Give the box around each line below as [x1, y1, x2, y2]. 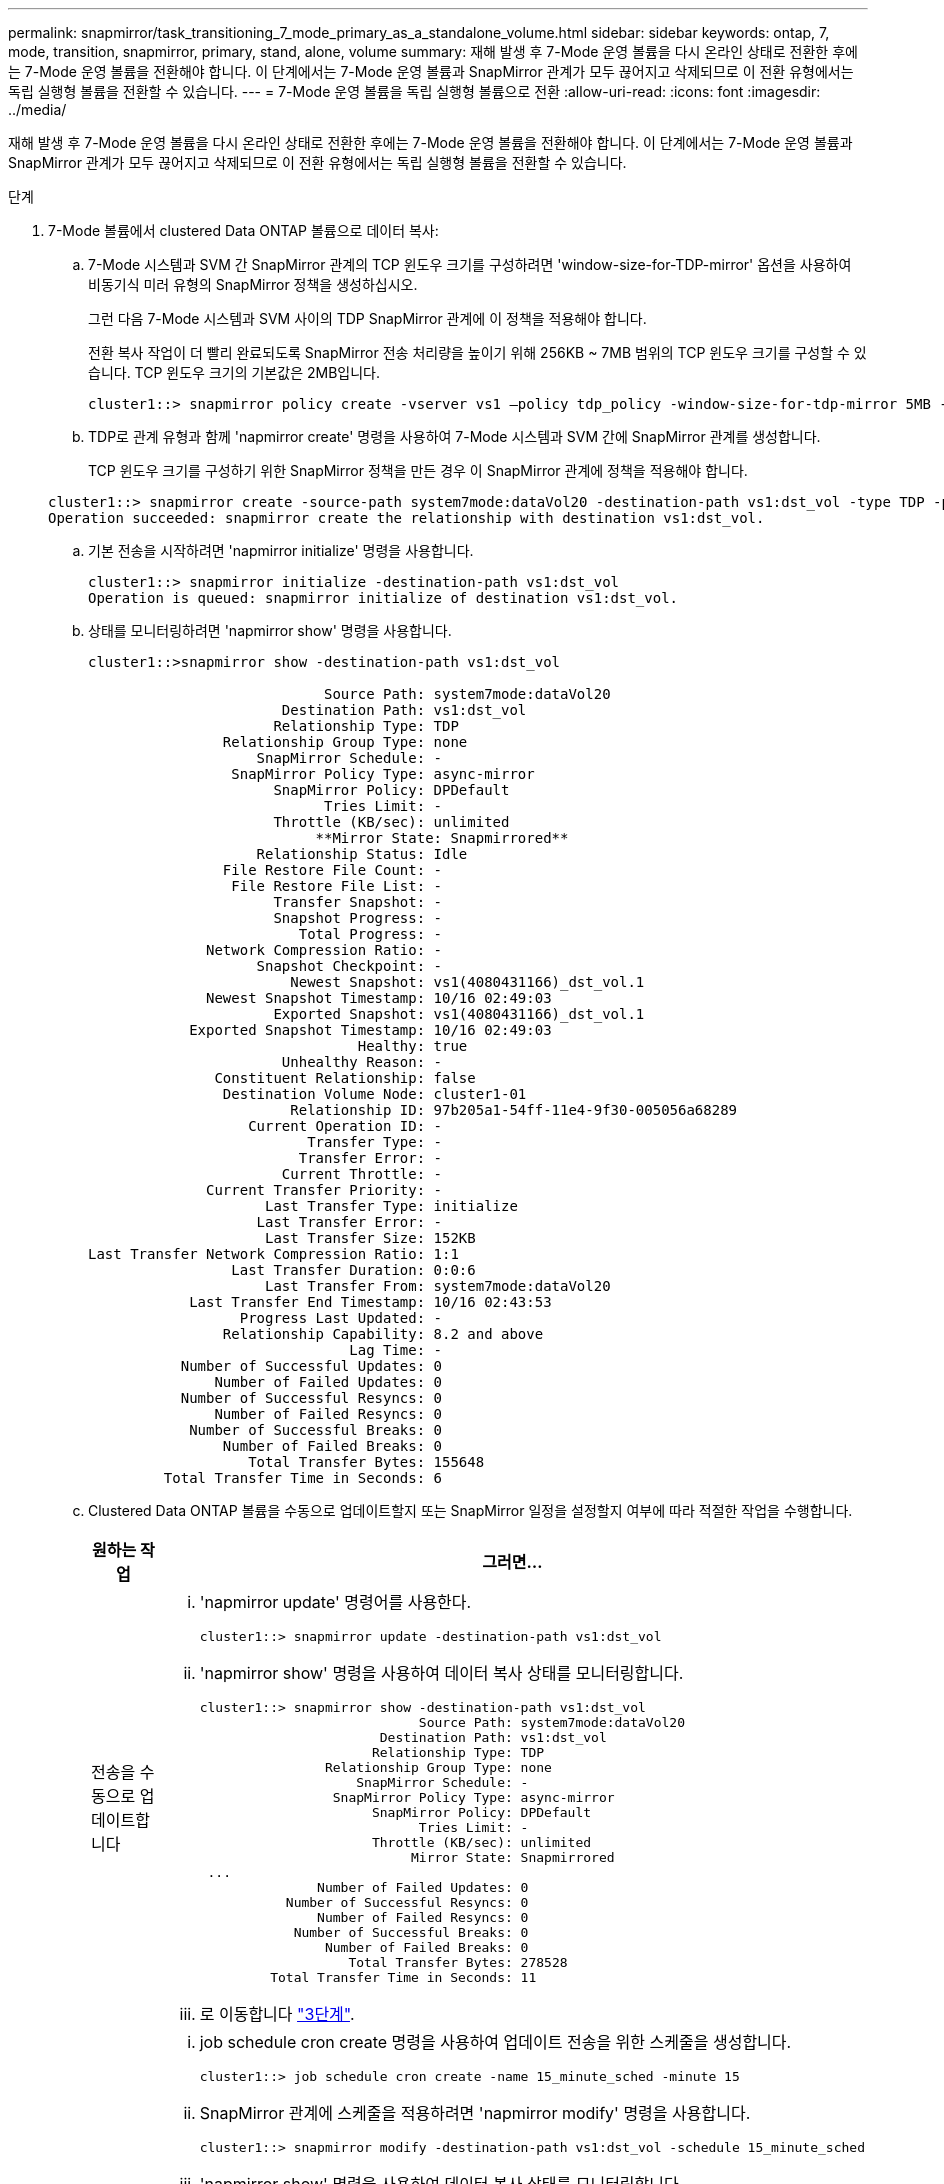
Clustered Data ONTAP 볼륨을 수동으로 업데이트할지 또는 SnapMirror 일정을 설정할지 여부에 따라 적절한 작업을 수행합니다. [88, 1502, 853, 1519]
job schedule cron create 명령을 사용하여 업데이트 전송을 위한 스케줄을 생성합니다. [199, 2032, 792, 2052]
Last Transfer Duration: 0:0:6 [231, 1262, 476, 1278]
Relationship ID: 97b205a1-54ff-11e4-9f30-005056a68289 [290, 1102, 738, 1118]
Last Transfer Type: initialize [265, 1198, 518, 1214]
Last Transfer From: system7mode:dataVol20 [265, 1278, 611, 1294]
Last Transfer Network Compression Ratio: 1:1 [88, 1246, 459, 1262]
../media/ [8, 101, 67, 118]
